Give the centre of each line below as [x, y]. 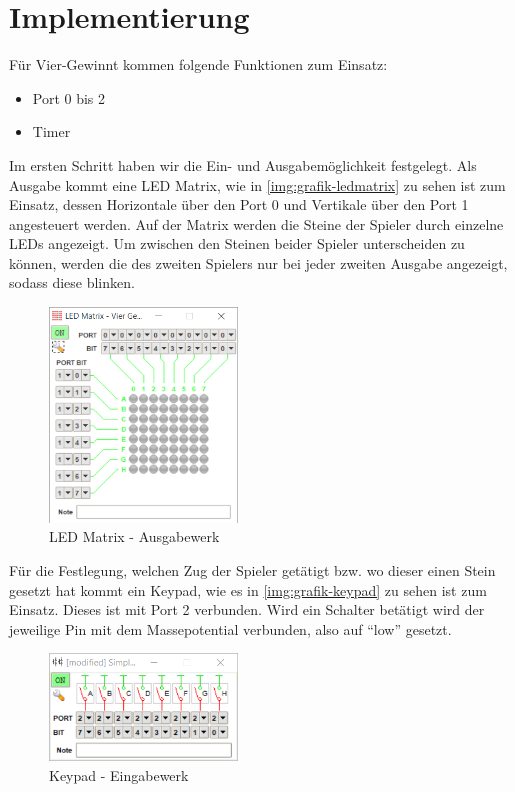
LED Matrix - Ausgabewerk [134, 536]
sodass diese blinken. [72, 282]
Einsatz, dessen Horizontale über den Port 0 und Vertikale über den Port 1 [239, 204]
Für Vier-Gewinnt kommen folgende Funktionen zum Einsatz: [198, 64]
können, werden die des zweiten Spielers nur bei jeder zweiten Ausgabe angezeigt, [258, 262]
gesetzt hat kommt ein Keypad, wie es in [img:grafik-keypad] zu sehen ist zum [248, 589]
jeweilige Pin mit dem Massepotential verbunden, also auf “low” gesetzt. [230, 628]
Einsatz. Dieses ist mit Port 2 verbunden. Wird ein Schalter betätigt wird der [247, 609]
